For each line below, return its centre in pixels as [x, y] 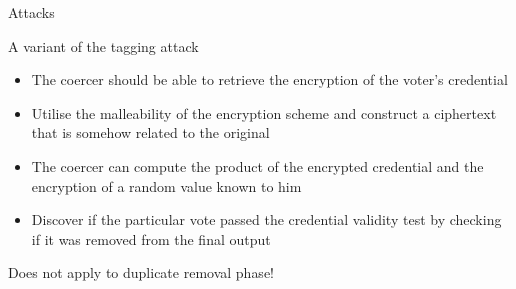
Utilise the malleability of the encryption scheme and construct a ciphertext [264, 112]
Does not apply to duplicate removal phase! [141, 272]
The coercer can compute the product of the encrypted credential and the [257, 165]
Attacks [31, 12]
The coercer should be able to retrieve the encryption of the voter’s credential [269, 79]
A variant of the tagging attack [103, 45]
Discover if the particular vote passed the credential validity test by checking [266, 219]
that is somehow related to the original [150, 132]
